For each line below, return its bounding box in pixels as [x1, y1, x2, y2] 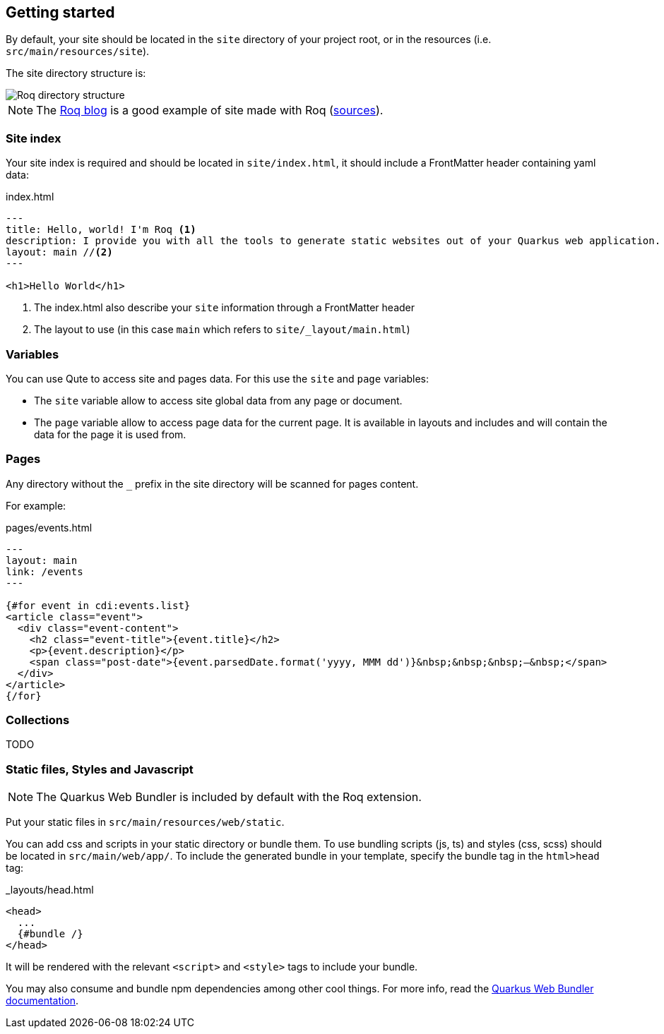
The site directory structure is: [6, 67, 146, 80]
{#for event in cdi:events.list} [6, 599, 191, 611]
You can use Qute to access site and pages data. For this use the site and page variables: [6, 372, 429, 385]
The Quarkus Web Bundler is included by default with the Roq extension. [36, 790, 422, 805]
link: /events [6, 565, 83, 577]
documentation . [6, 994, 79, 1007]
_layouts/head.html [6, 884, 94, 896]
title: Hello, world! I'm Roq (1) [6, 224, 196, 236]
